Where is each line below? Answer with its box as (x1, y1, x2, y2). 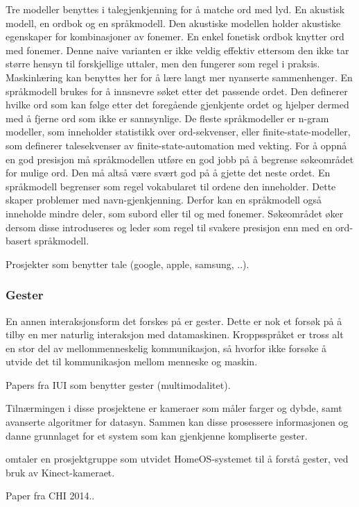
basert (6, 233, 32, 248)
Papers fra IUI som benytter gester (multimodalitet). (6, 377, 231, 392)
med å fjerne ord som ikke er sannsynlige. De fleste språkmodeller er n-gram (6, 110, 329, 125)
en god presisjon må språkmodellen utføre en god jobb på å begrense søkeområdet (6, 151, 354, 166)
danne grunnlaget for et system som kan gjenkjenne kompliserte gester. (6, 428, 308, 442)
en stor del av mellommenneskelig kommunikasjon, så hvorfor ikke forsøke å (6, 340, 326, 355)
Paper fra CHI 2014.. (6, 488, 95, 503)
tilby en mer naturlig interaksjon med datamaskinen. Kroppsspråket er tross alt (6, 327, 344, 342)
